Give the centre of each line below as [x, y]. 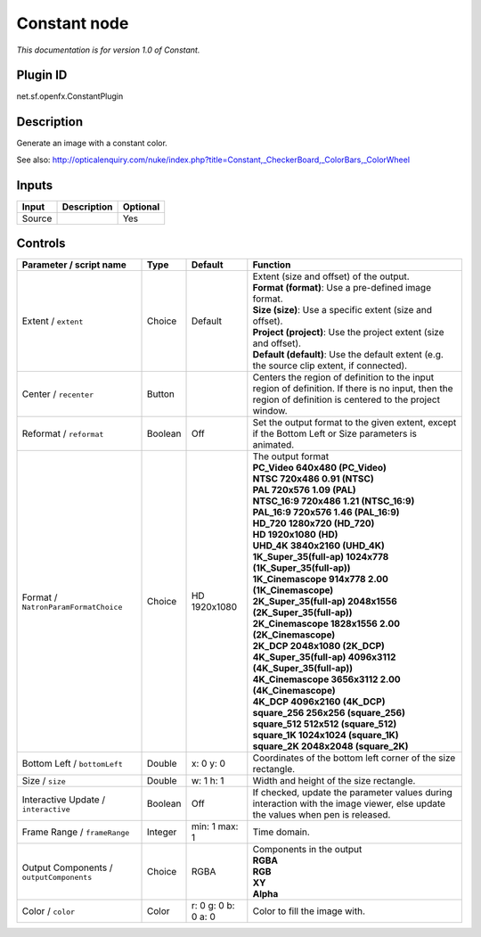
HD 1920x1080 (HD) [295, 535]
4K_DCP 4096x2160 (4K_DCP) [319, 702]
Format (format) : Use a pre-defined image [342, 288]
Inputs [35, 185]
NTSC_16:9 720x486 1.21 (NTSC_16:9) [334, 501]
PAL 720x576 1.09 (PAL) [304, 490]
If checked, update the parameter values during [353, 793]
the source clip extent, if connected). [330, 366]
